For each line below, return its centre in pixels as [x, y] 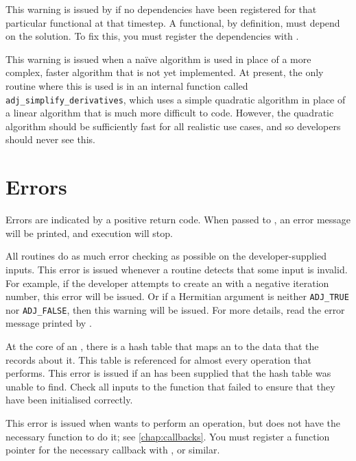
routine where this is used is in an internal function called [127, 85]
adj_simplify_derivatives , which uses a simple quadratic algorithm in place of [176, 99]
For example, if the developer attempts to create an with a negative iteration [167, 283]
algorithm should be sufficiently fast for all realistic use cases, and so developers [173, 126]
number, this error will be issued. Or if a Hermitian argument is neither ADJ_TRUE [177, 296]
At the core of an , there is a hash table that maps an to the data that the [162, 346]
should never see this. [50, 139]
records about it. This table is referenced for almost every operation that [158, 359]
